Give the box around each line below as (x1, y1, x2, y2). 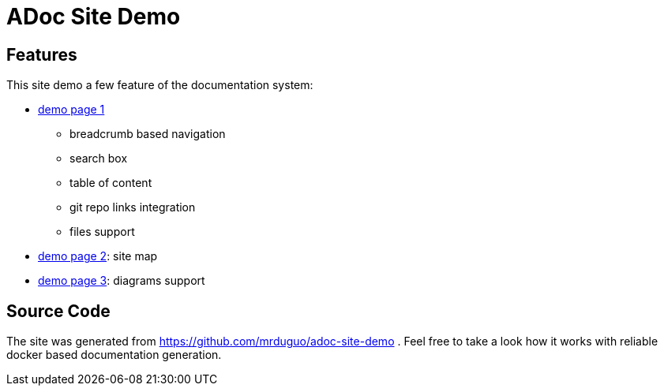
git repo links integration (69, 200, 196, 215)
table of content (69, 176, 152, 190)
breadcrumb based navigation (69, 127, 226, 141)
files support (69, 225, 135, 239)
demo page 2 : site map (38, 249, 158, 263)
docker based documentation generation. (6, 348, 222, 362)
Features (6, 44, 77, 65)
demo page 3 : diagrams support (38, 274, 205, 288)
